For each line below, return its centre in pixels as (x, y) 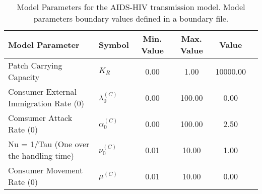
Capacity (24, 77)
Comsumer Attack (40, 118)
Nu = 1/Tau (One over (49, 144)
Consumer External (42, 91)
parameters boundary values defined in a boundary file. (131, 18)
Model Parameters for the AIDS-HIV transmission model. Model (131, 7)
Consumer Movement (46, 170)
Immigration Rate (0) (46, 103)
